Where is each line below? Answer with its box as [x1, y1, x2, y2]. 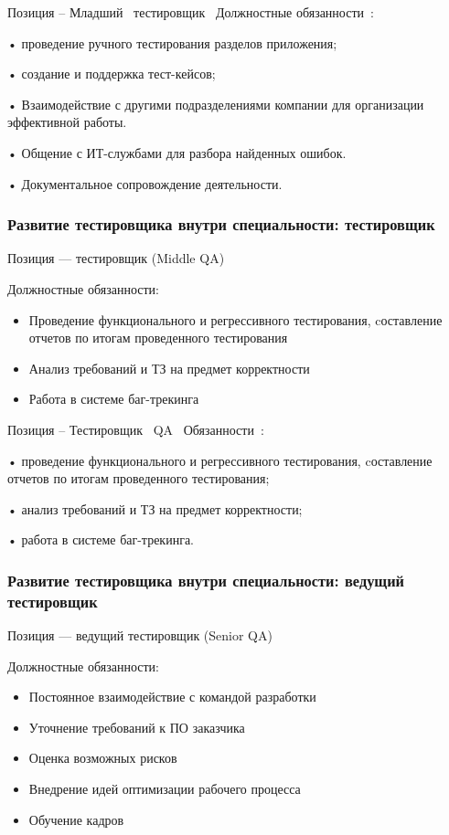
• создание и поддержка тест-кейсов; [7, 64, 216, 83]
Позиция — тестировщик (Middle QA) [7, 248, 225, 268]
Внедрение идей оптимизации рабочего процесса [28, 779, 301, 798]
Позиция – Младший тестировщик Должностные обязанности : [7, 3, 374, 21]
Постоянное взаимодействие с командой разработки [28, 687, 316, 706]
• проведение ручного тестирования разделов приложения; [7, 33, 337, 52]
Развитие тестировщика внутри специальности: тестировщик [7, 213, 435, 236]
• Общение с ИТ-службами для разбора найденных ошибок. [7, 143, 347, 162]
